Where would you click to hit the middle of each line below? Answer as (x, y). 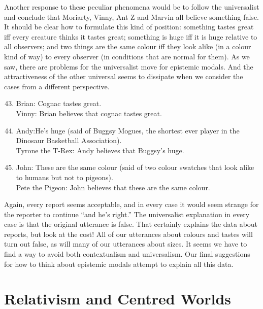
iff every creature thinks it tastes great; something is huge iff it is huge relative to (131, 36)
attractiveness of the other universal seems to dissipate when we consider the (124, 76)
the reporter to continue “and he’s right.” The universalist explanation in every (127, 214)
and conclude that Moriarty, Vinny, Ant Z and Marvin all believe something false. (131, 16)
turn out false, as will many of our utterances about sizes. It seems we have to (126, 244)
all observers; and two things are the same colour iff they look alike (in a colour (128, 46)
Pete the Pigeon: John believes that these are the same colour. (113, 187)
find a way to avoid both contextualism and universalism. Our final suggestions (127, 254)
